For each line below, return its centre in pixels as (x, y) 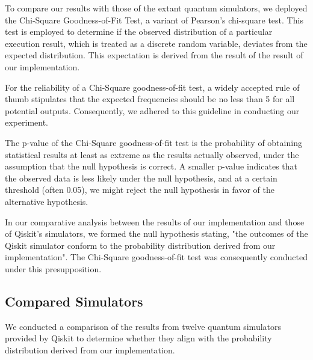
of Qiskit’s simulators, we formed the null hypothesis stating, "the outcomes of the (156, 233)
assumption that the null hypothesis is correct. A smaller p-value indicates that (151, 166)
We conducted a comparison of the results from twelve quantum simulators (143, 326)
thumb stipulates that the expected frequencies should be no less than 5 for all (150, 99)
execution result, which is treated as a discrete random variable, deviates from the (156, 43)
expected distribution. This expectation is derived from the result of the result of (154, 55)
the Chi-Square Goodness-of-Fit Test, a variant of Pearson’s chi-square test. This (154, 20)
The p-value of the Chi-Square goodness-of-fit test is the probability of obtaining (153, 142)
